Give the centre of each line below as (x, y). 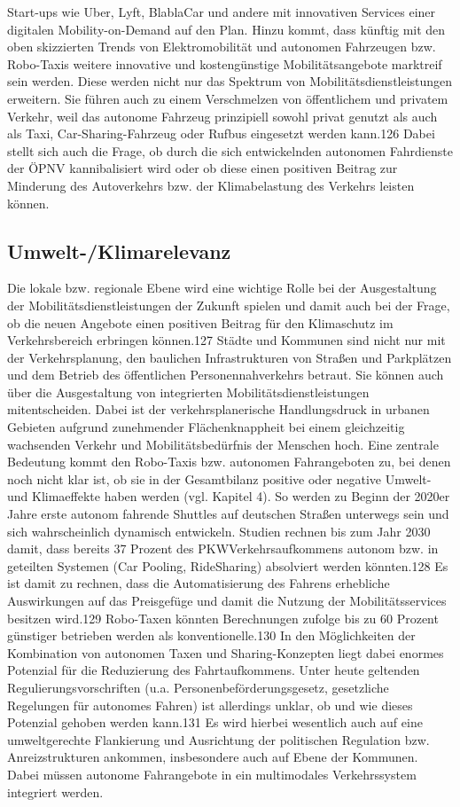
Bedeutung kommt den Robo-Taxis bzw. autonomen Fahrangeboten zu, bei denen (229, 462)
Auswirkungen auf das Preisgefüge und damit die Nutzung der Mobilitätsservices (227, 601)
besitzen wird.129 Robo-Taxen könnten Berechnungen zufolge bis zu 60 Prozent (223, 618)
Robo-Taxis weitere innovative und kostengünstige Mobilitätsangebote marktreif (225, 63)
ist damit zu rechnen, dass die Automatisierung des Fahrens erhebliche (199, 583)
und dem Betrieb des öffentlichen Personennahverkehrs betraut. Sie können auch (226, 375)
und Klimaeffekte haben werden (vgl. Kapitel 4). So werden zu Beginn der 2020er (229, 496)
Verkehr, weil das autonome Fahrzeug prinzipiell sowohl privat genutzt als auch (222, 116)
